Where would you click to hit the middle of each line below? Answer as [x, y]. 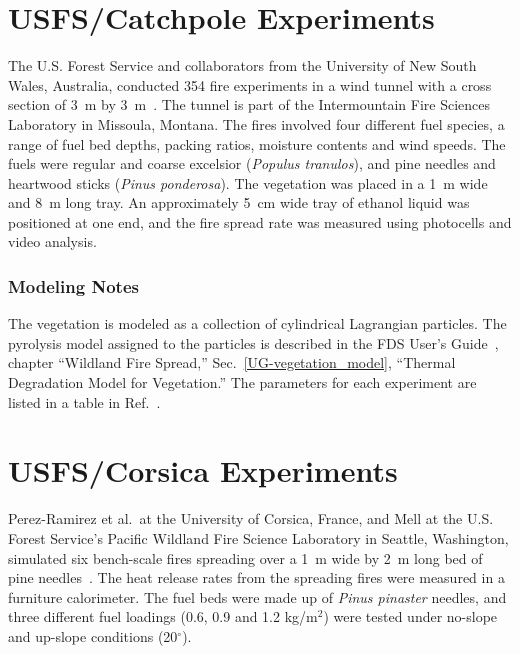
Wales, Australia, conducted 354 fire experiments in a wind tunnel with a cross [250, 84]
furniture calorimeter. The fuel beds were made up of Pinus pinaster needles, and [257, 596]
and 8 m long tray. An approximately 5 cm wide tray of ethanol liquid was [239, 202]
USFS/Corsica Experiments [203, 470]
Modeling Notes [73, 285]
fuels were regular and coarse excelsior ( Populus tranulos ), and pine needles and [252, 163]
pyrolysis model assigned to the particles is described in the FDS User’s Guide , [253, 342]
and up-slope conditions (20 [93, 635]
